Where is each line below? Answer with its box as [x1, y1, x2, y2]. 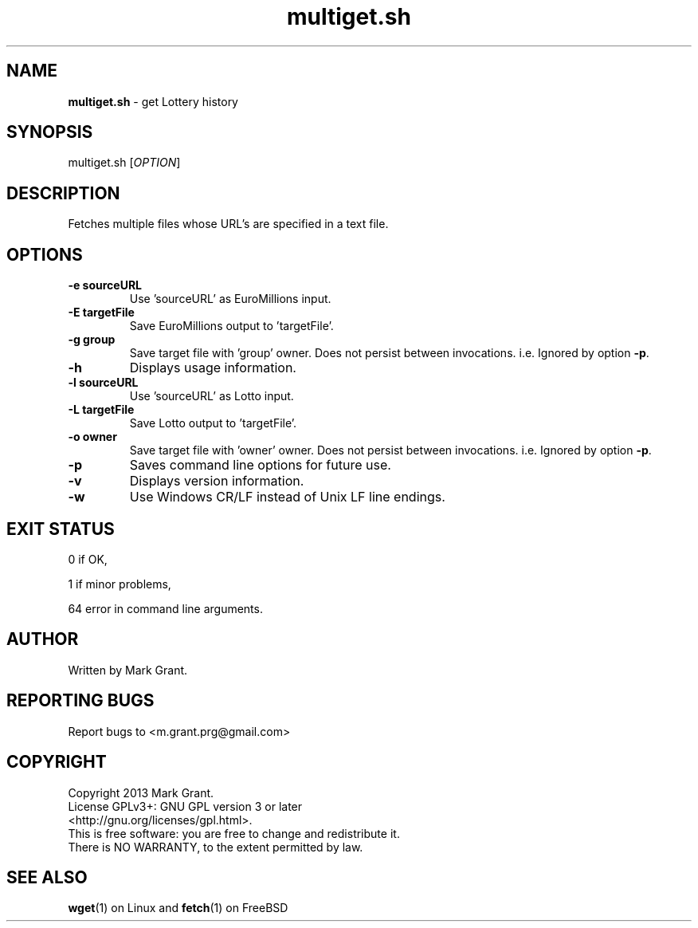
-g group [68, 332, 116, 347]
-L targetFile [68, 403, 135, 417]
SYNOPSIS [6, 122, 93, 143]
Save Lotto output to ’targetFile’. [129, 416, 297, 431]
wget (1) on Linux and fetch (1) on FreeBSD [68, 901, 288, 915]
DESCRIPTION [6, 183, 120, 203]
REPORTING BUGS [6, 690, 155, 711]
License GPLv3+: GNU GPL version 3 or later [68, 799, 303, 813]
